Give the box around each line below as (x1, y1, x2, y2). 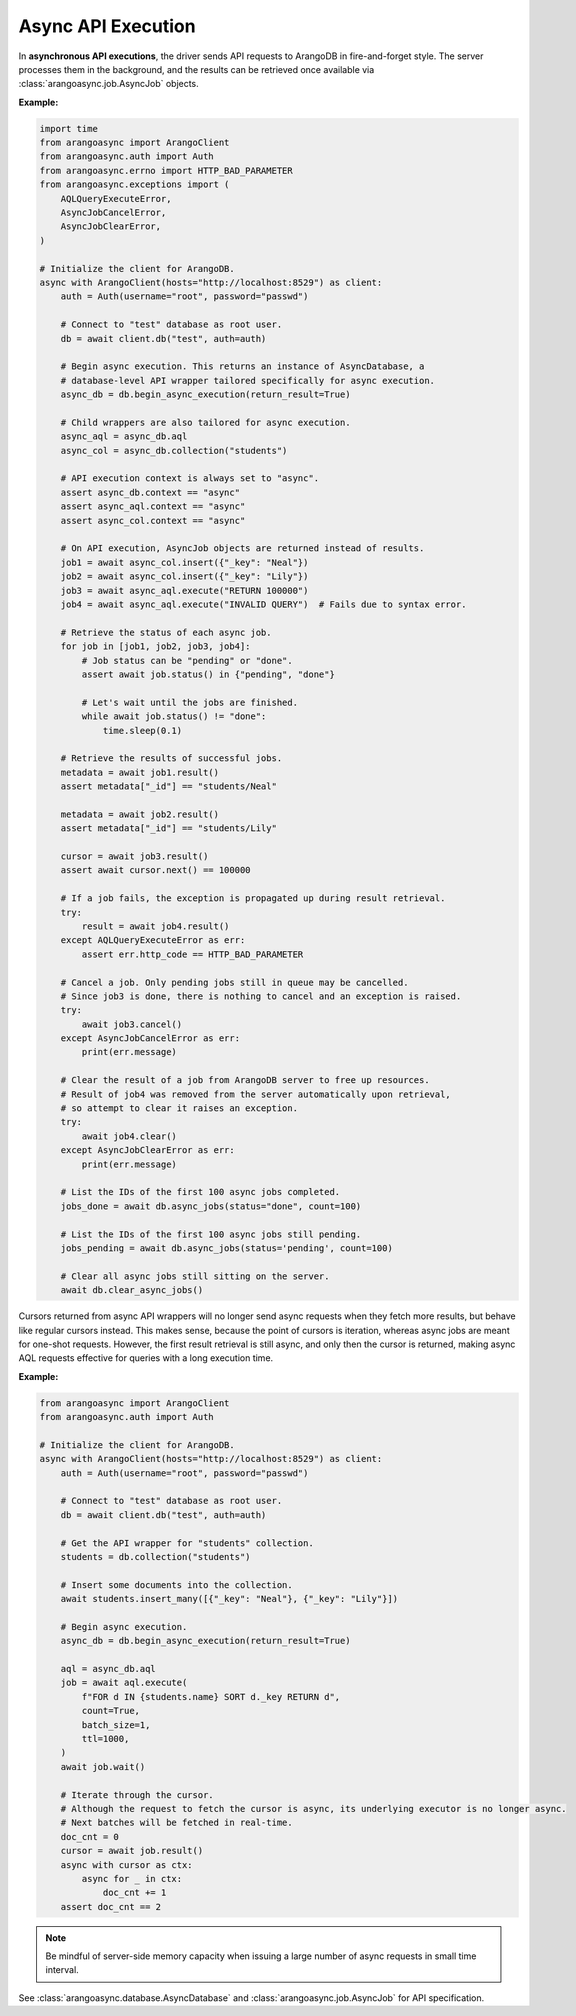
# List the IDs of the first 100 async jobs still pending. (60, 1228, 362, 1240)
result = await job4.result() (81, 920, 230, 932)
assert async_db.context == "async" (60, 486, 240, 498)
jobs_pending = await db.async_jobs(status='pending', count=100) (60, 1242, 394, 1254)
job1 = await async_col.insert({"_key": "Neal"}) (60, 556, 309, 568)
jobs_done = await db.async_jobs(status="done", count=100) (60, 1200, 362, 1212)
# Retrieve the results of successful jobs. (60, 753, 283, 764)
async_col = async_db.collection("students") (60, 445, 288, 456)
